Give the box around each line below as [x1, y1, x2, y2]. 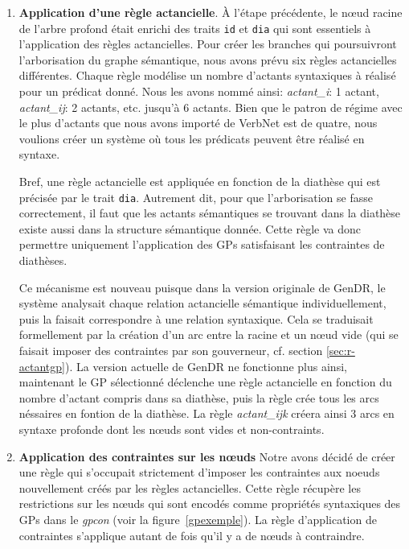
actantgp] [18, 357, 65, 374]
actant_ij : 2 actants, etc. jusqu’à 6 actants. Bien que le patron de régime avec [18, 98, 403, 115]
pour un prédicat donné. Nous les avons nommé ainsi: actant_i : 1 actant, [18, 83, 379, 100]
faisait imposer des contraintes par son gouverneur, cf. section [18, 342, 323, 358]
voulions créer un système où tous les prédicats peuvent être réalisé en [18, 130, 365, 147]
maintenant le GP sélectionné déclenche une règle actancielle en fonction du [18, 374, 392, 390]
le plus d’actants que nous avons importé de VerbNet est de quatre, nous [18, 114, 378, 131]
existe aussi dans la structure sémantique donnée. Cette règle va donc [18, 220, 361, 237]
